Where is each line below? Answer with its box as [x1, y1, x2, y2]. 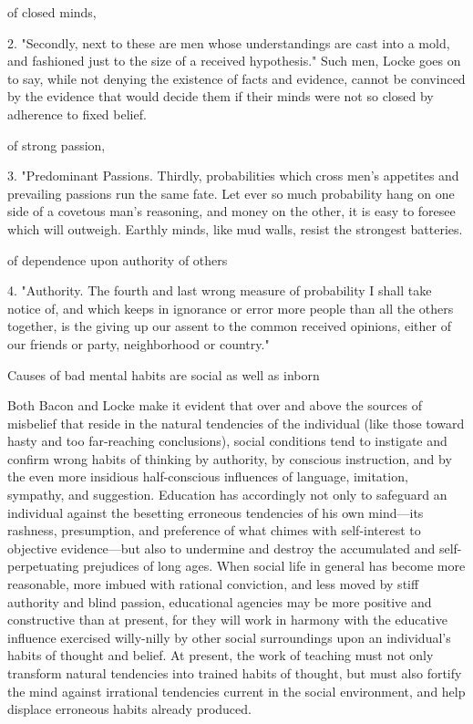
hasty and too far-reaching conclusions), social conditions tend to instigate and [7, 431, 447, 450]
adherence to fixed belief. [7, 104, 147, 123]
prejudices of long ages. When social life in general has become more [83, 556, 466, 575]
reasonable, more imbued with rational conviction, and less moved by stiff [7, 574, 419, 594]
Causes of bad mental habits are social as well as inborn [7, 365, 320, 384]
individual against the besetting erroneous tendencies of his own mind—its [7, 502, 424, 522]
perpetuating [7, 556, 79, 575]
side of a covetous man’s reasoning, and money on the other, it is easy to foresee [7, 202, 456, 221]
